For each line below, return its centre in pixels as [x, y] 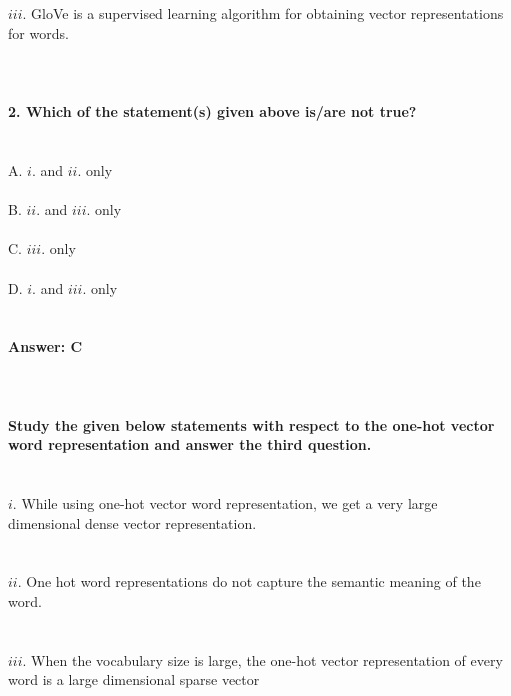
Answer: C [45, 346]
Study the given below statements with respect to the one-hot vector [251, 424]
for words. [38, 32]
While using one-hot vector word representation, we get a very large [229, 503]
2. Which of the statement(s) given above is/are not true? [212, 111]
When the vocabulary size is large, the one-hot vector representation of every [267, 659]
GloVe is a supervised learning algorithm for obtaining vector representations [267, 13]
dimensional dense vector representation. [132, 522]
